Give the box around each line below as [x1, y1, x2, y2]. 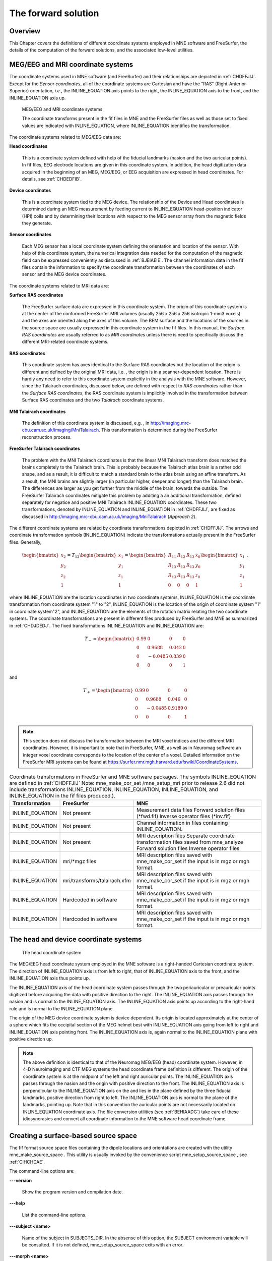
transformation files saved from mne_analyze [136, 838, 244, 845]
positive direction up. [9, 1036, 53, 1042]
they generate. [22, 220, 52, 226]
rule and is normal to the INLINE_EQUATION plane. [9, 1005, 114, 1011]
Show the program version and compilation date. [22, 1189, 123, 1195]
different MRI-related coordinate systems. [22, 338, 109, 345]
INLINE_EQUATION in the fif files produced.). [9, 792, 115, 799]
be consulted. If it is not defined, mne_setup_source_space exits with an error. [22, 1241, 184, 1248]
